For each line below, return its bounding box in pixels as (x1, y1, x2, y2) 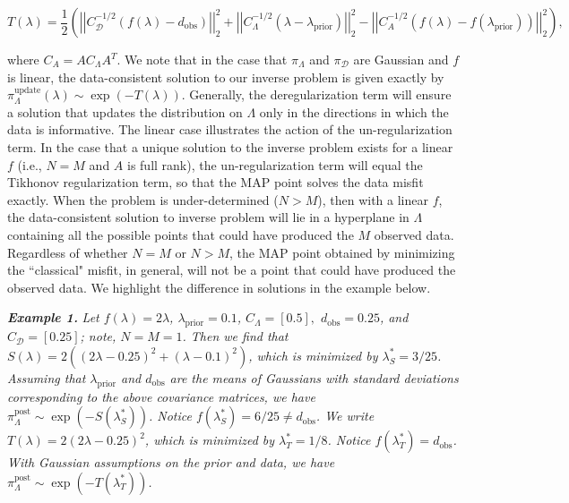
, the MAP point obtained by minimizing (229, 243, 455, 261)
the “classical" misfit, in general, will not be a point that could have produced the (7, 260, 456, 279)
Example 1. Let (7, 308, 99, 327)
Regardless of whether (7, 243, 128, 261)
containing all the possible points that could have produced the (7, 225, 354, 243)
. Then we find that (182, 327, 289, 345)
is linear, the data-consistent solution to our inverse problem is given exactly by (7, 67, 444, 86)
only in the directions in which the (259, 102, 449, 121)
